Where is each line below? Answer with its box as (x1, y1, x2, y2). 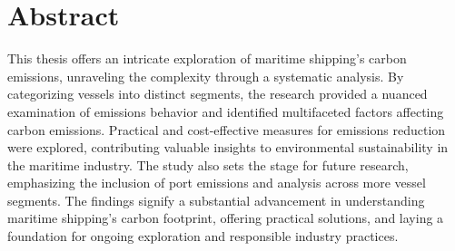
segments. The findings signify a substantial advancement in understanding (7, 190, 425, 209)
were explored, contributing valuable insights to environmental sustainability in (7, 138, 449, 157)
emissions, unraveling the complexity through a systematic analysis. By (7, 66, 404, 85)
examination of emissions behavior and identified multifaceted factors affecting (7, 101, 444, 121)
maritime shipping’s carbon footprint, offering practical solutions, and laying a (7, 208, 444, 227)
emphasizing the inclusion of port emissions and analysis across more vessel (7, 173, 426, 192)
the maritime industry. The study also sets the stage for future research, (7, 155, 409, 174)
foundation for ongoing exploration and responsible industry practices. (7, 227, 399, 246)
